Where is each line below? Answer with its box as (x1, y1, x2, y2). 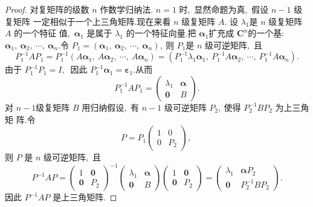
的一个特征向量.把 (126, 27, 196, 39)
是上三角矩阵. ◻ (53, 191, 117, 203)
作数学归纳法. (100, 3, 153, 15)
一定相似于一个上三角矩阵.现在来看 (33, 15, 171, 27)
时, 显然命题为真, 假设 (179, 3, 269, 15)
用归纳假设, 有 (82, 100, 140, 113)
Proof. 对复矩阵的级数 (5, 3, 89, 15)
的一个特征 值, (14, 27, 70, 39)
